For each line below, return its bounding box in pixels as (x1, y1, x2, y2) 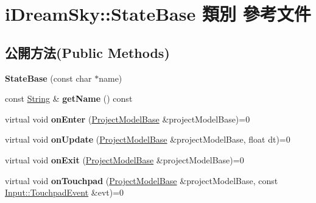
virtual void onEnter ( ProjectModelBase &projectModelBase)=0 (5, 112, 250, 125)
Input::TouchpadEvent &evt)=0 (5, 186, 124, 199)
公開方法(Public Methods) (5, 43, 170, 62)
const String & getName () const (5, 92, 133, 105)
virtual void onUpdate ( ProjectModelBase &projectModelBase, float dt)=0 (5, 133, 290, 146)
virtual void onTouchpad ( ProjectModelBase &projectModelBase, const (5, 174, 278, 187)
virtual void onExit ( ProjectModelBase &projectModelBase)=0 (5, 153, 244, 166)
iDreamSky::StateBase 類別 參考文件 (5, 1, 311, 26)
